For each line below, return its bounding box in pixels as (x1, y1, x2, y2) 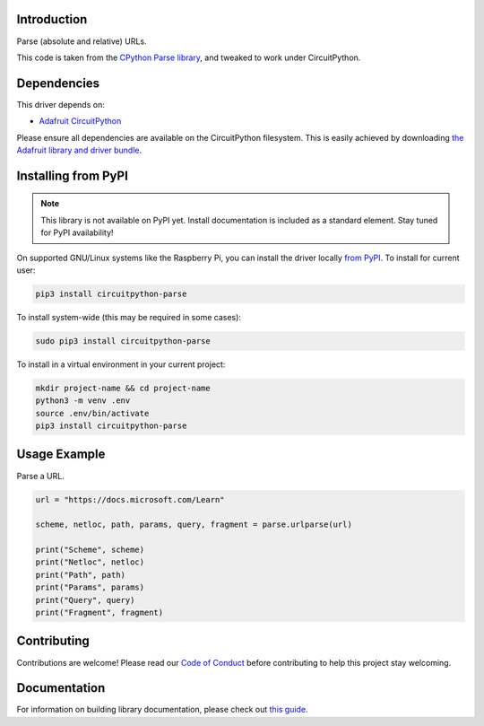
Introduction (16, 12, 88, 27)
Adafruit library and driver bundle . (16, 144, 143, 155)
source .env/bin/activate (35, 408, 150, 418)
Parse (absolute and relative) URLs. (16, 36, 147, 47)
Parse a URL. (16, 470, 65, 481)
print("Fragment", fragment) (35, 608, 164, 618)
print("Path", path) (35, 570, 125, 580)
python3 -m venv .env (35, 396, 131, 406)
